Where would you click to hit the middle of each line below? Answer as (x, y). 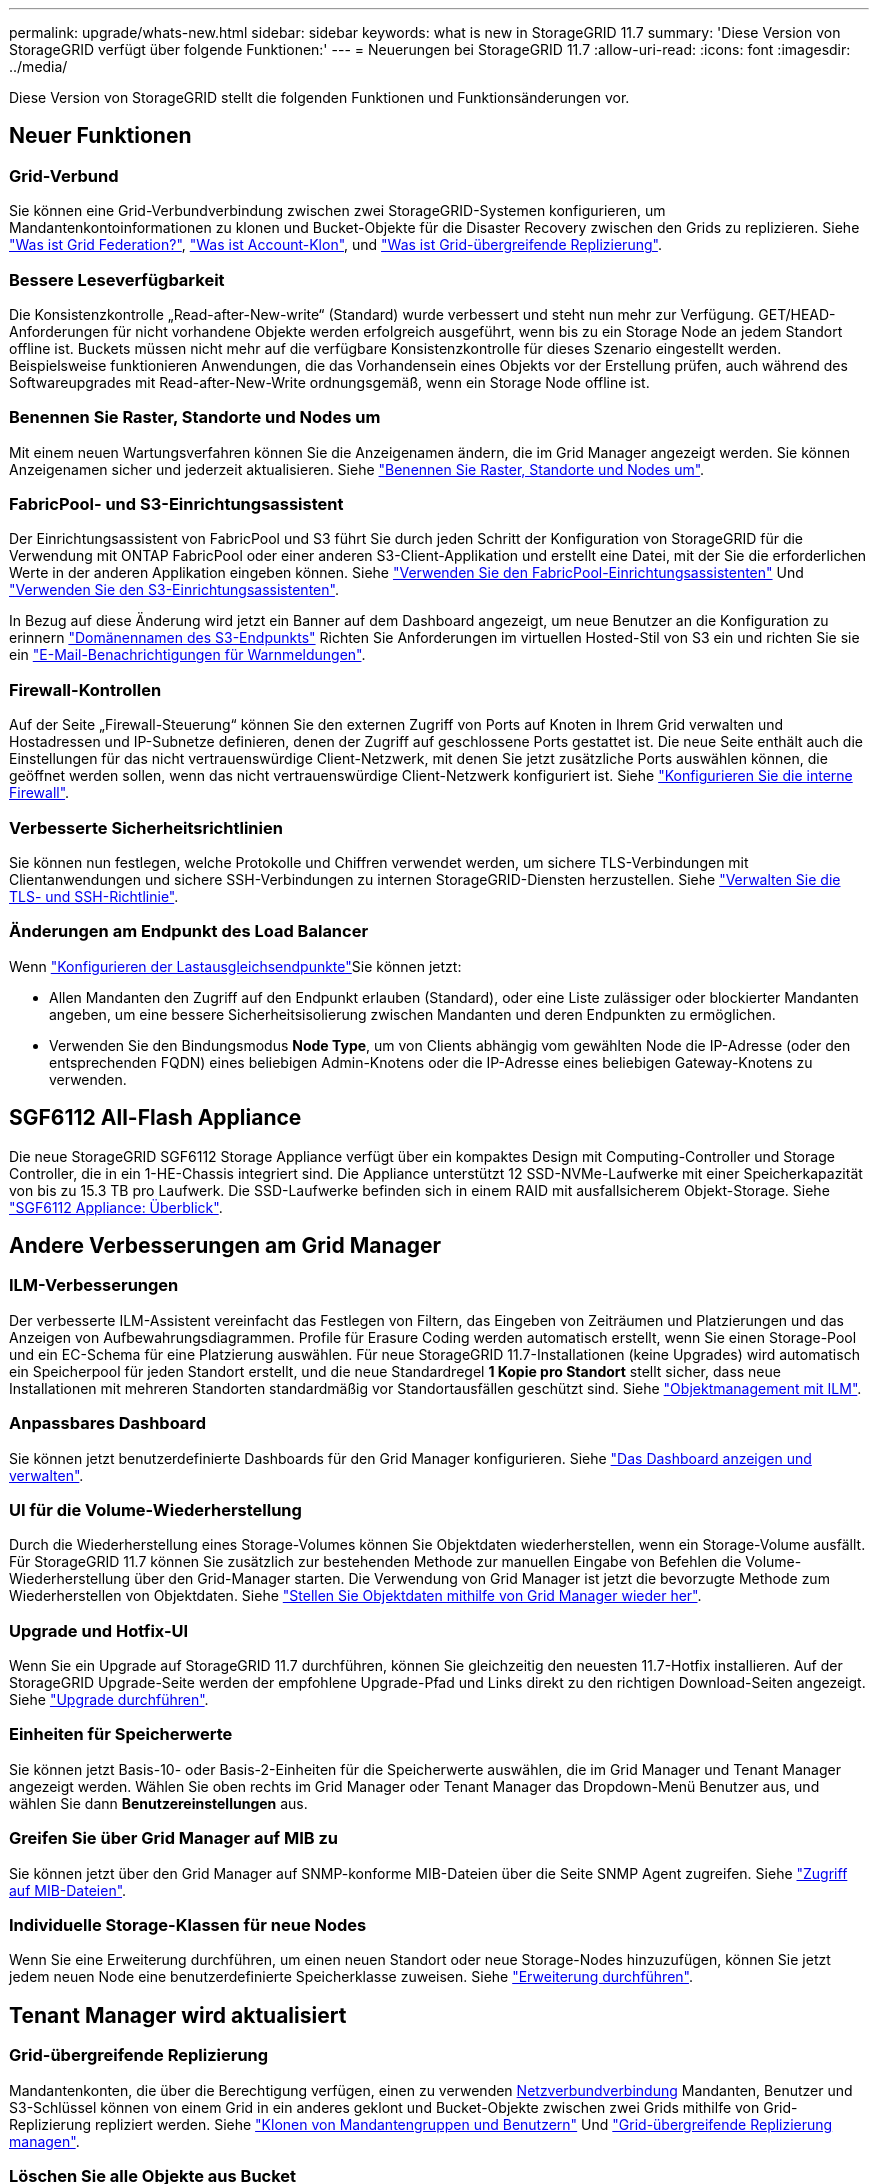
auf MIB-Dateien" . (68, 1890)
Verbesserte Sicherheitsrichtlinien (146, 827)
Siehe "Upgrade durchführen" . (109, 1700)
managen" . (44, 2141)
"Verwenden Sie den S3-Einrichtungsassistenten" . (174, 590)
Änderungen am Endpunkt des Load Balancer (189, 931)
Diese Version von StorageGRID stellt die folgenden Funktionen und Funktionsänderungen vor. (319, 97)
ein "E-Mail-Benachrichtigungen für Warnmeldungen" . (187, 655)
